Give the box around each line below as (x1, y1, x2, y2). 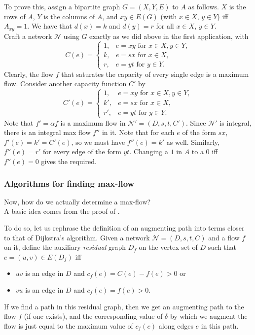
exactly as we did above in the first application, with (89, 31, 249, 41)
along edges (158, 320, 193, 331)
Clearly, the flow (4, 68, 53, 79)
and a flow (208, 232, 240, 242)
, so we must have (71, 136, 125, 147)
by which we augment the (170, 311, 248, 321)
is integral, (219, 117, 252, 128)
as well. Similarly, (166, 136, 219, 147)
